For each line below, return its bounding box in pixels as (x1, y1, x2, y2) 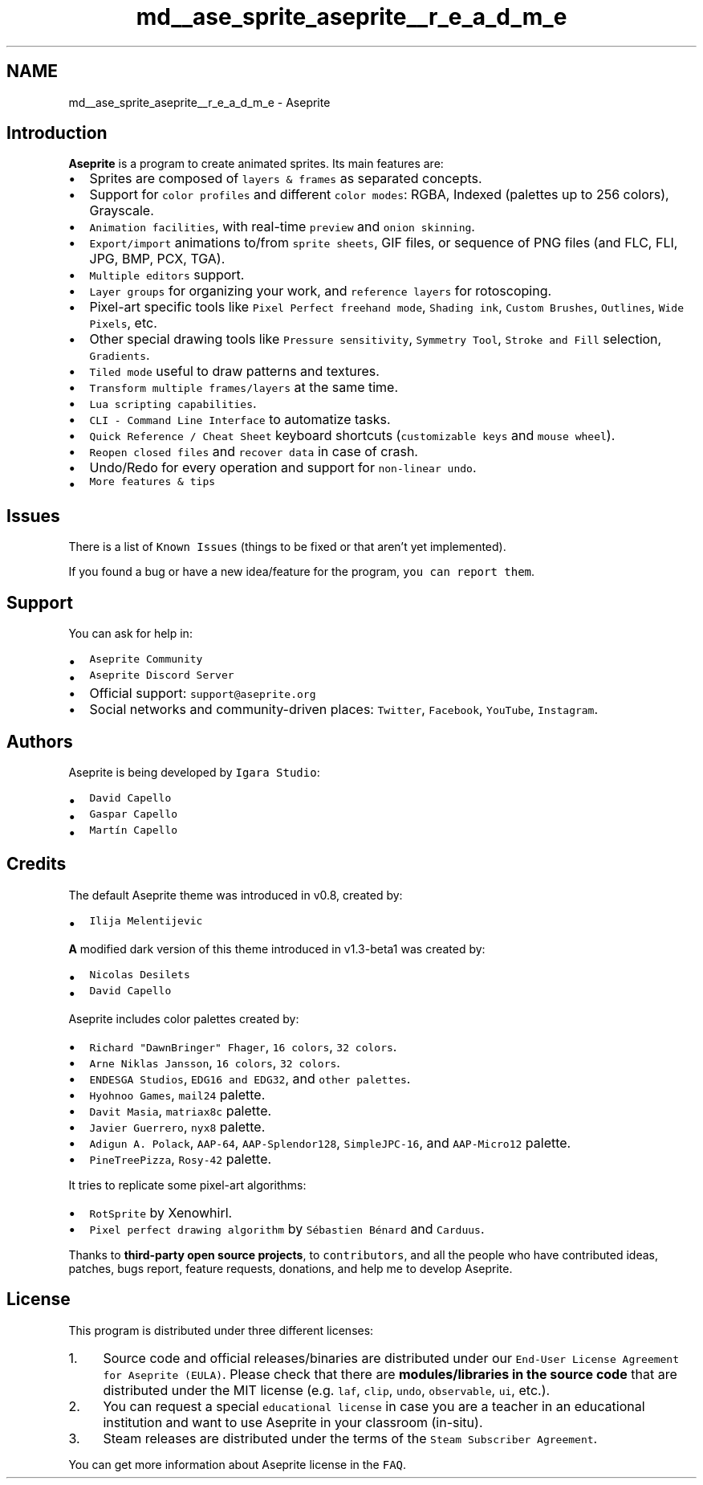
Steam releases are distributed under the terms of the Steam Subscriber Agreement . (103, 1430, 598, 1446)
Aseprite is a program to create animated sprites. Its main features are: (68, 157, 444, 171)
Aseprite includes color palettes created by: (68, 1011, 299, 1026)
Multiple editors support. (89, 267, 245, 284)
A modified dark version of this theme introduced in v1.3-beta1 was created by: (68, 941, 486, 956)
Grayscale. (89, 202, 154, 219)
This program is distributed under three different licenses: (68, 1323, 374, 1337)
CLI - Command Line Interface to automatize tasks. (89, 411, 391, 428)
